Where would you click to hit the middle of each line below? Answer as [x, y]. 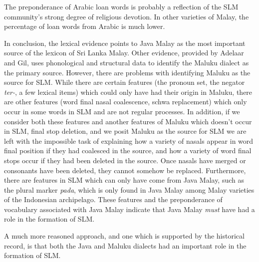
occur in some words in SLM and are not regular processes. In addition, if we [122, 111]
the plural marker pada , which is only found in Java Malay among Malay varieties [129, 189]
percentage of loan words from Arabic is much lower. [85, 26]
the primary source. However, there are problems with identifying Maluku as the [127, 72]
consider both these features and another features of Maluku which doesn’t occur [128, 121]
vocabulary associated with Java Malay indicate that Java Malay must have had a [129, 209]
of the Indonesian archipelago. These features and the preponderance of [113, 199]
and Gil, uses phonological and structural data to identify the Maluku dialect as [127, 62]
